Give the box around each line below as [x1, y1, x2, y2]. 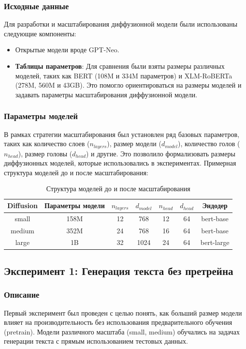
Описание [4, 288, 40, 301]
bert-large [200, 237, 230, 247]
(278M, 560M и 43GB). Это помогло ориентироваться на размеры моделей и [15, 80, 242, 90]
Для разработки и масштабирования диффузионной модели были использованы [4, 19, 238, 29]
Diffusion [7, 200, 38, 211]
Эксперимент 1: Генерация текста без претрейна [4, 263, 233, 278]
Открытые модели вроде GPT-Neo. [15, 45, 119, 55]
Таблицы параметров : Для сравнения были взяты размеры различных [15, 61, 225, 71]
